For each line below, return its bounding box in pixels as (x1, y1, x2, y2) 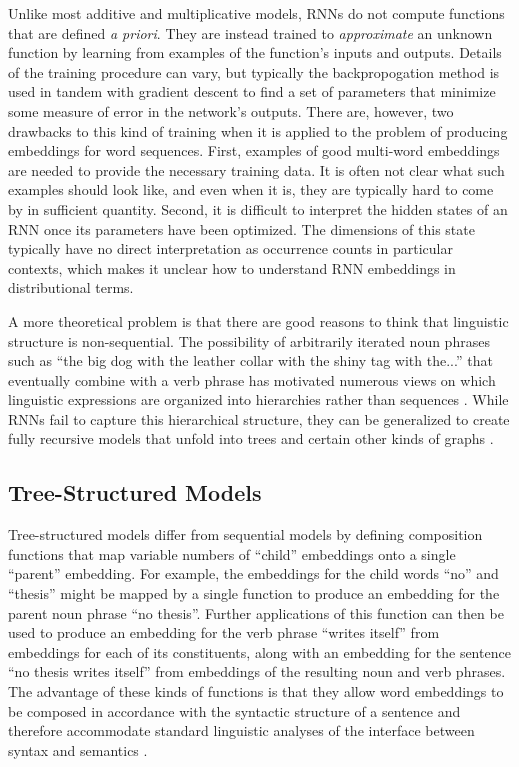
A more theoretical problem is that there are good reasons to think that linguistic (8, 310, 509, 331)
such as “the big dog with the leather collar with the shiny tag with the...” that (8, 350, 493, 371)
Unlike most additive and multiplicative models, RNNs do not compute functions (8, 3, 505, 23)
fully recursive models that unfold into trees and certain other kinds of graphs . (8, 428, 494, 449)
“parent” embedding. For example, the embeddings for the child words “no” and (8, 563, 499, 584)
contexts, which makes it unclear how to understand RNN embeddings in (8, 257, 456, 278)
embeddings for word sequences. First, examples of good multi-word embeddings (8, 140, 500, 161)
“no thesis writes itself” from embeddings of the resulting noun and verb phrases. (8, 661, 506, 682)
